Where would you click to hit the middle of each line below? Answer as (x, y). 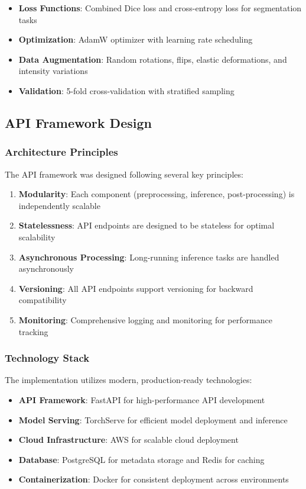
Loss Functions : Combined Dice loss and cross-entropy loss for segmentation (160, 8)
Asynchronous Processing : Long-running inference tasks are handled (149, 257)
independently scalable (59, 205)
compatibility (43, 300)
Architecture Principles (61, 152)
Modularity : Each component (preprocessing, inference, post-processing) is (157, 194)
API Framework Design (78, 122)
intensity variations (53, 71)
